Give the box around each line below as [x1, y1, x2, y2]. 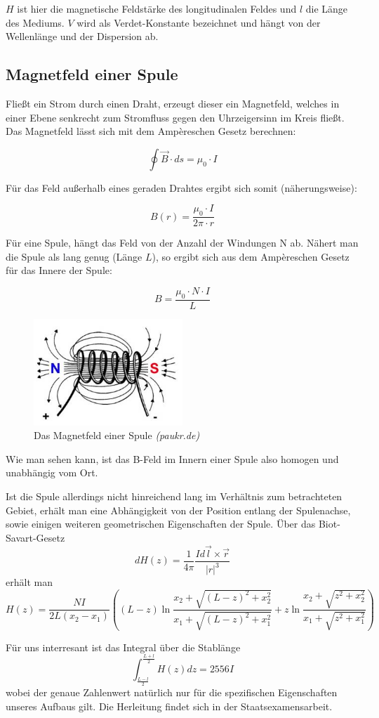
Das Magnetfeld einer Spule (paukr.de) [34, 428, 200, 443]
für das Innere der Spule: [6, 263, 112, 278]
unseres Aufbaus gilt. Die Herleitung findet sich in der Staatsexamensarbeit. [6, 698, 333, 713]
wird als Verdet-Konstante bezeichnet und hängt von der [77, 15, 321, 30]
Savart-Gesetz [6, 530, 65, 544]
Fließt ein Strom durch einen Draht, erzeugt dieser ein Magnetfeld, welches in [6, 96, 340, 110]
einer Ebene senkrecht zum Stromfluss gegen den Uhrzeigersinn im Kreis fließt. [6, 110, 345, 124]
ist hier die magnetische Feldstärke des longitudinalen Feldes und [17, 1, 297, 15]
